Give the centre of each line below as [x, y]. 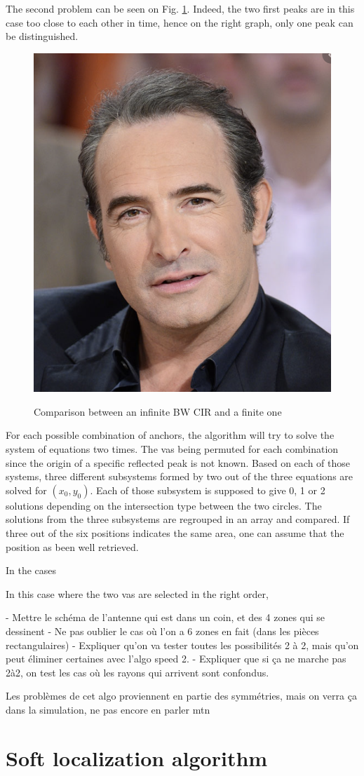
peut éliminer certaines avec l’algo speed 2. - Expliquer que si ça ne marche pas [176, 659]
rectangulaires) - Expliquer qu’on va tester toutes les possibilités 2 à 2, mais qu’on [182, 645]
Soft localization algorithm [137, 757]
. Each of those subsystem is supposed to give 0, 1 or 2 [208, 490]
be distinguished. [42, 36]
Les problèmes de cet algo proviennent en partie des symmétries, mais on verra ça [181, 696]
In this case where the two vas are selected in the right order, [137, 593]
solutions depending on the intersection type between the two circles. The [164, 505]
